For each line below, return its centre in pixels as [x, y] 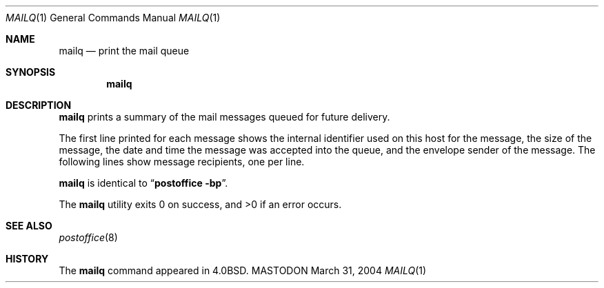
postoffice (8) [88, 237]
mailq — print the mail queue [124, 51]
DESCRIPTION [39, 105]
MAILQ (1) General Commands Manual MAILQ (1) [113, 18]
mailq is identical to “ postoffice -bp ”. [143, 183]
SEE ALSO [29, 226]
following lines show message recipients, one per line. [182, 162]
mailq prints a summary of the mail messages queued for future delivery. [224, 117]
